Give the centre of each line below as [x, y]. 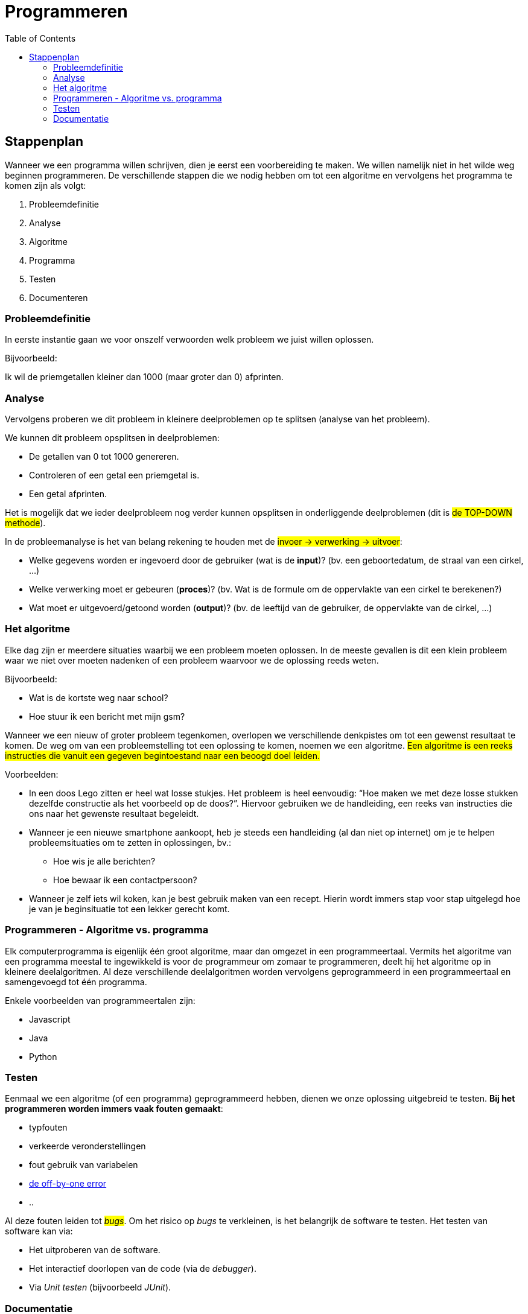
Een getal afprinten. [68, 494]
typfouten [48, 1128]
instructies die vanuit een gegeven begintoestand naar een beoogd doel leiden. [162, 755]
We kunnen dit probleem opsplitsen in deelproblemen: [112, 438]
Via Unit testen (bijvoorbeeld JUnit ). [100, 1287]
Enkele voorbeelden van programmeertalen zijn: [100, 1000]
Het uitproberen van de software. [95, 1250]
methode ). [25, 523]
